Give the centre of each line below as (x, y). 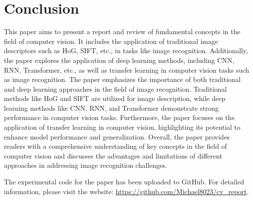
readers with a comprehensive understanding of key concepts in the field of (116, 146)
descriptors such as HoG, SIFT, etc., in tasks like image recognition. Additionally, (126, 50)
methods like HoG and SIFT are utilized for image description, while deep (115, 98)
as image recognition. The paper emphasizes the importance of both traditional (122, 79)
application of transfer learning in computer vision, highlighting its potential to (122, 127)
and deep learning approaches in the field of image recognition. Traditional (116, 89)
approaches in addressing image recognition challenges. (86, 165)
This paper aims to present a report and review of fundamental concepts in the (122, 31)
